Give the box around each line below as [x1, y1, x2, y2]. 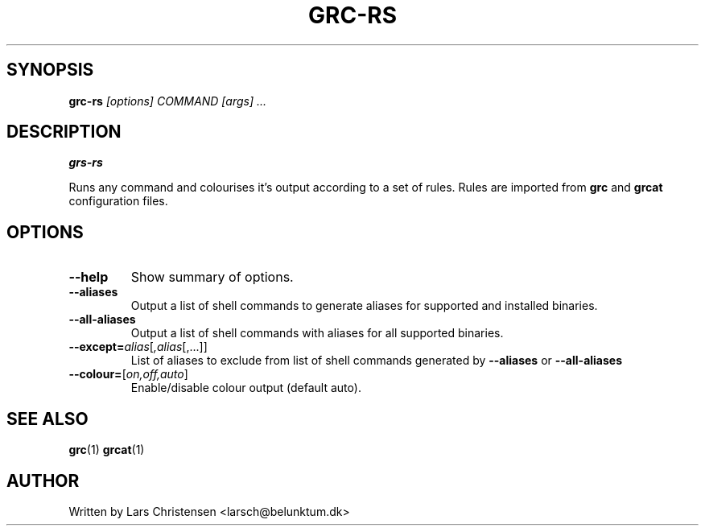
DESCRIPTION [6, 122, 122, 142]
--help [68, 269, 109, 286]
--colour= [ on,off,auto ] [68, 367, 188, 381]
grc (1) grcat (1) [68, 443, 145, 457]
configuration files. [68, 194, 168, 208]
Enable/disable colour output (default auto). [130, 381, 361, 395]
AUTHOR [6, 470, 80, 491]
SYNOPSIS [6, 60, 94, 80]
